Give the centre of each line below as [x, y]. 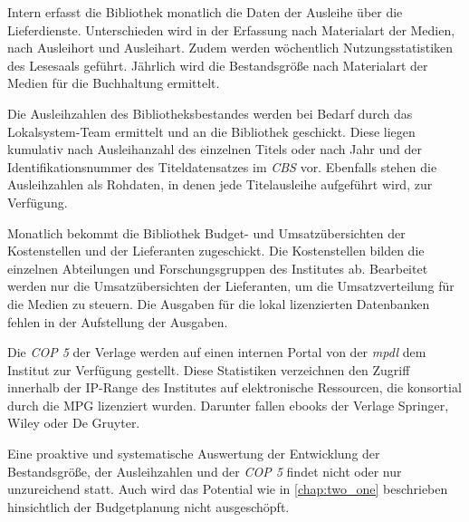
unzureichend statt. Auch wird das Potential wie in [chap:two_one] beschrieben [228, 489]
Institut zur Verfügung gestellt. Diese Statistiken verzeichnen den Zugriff [209, 369]
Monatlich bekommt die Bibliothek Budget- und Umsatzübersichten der [206, 232]
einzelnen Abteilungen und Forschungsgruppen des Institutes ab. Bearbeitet [218, 268]
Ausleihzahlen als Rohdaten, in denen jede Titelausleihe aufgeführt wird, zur [220, 184]
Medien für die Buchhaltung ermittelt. [114, 83]
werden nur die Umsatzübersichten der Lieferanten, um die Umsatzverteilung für [231, 286]
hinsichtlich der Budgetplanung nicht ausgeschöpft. [148, 506]
